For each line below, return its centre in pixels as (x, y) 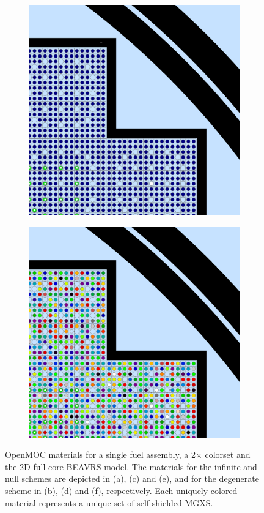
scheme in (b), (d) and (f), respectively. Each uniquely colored (121, 490)
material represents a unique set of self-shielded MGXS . (109, 502)
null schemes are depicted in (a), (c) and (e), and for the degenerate (132, 478)
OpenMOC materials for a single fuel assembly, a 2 (100, 455)
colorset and (228, 455)
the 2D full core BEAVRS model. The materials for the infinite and (131, 466)
